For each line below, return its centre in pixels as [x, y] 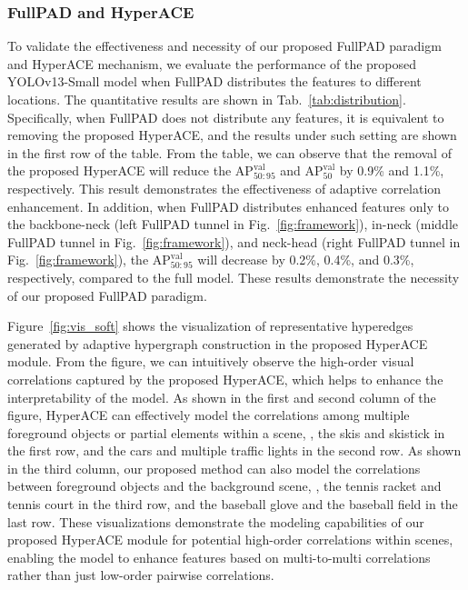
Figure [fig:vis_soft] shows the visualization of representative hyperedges [210, 326]
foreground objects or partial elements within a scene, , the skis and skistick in [226, 432]
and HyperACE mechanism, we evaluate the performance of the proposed [212, 63]
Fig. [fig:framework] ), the [78, 260]
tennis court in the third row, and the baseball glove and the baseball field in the [233, 504]
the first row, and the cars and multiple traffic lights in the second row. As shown [234, 450]
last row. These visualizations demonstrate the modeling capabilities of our [216, 521]
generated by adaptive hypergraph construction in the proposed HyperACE [218, 343]
